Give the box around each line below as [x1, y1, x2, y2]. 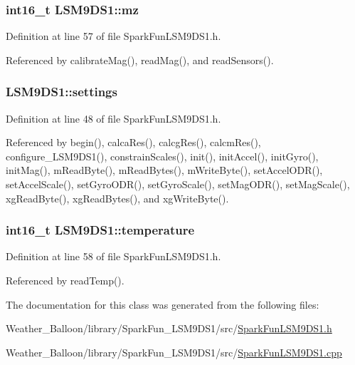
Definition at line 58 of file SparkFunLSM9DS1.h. [6, 249, 221, 264]
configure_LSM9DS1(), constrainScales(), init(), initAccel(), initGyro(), [6, 148, 319, 163]
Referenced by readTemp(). [6, 273, 124, 287]
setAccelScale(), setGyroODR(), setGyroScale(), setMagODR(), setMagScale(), [6, 177, 350, 191]
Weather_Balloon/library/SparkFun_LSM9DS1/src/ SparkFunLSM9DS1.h [6, 321, 332, 336]
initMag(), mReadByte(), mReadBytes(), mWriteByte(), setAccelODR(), [6, 163, 323, 178]
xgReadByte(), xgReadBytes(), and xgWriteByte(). [6, 190, 229, 205]
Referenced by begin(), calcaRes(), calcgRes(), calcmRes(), [6, 135, 261, 150]
